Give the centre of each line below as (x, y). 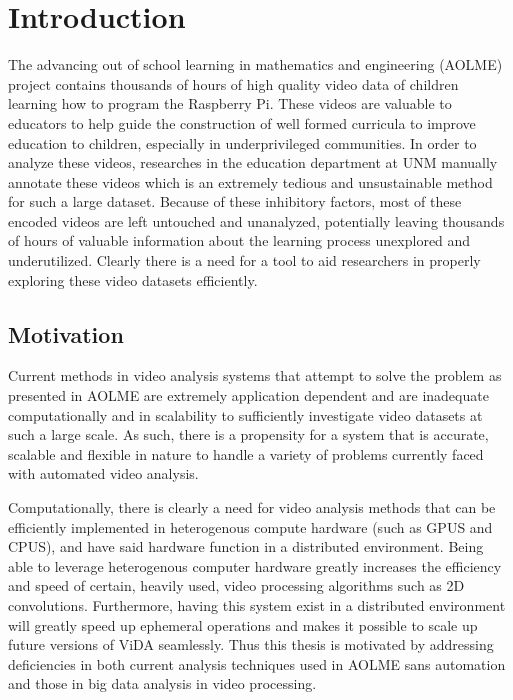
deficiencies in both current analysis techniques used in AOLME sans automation (257, 663)
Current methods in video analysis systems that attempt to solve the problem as (255, 375)
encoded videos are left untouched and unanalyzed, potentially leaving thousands (256, 220)
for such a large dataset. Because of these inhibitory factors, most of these (235, 201)
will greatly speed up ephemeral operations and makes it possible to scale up (243, 624)
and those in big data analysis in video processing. (162, 683)
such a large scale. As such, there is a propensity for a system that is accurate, (248, 434)
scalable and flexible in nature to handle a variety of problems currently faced (246, 453)
